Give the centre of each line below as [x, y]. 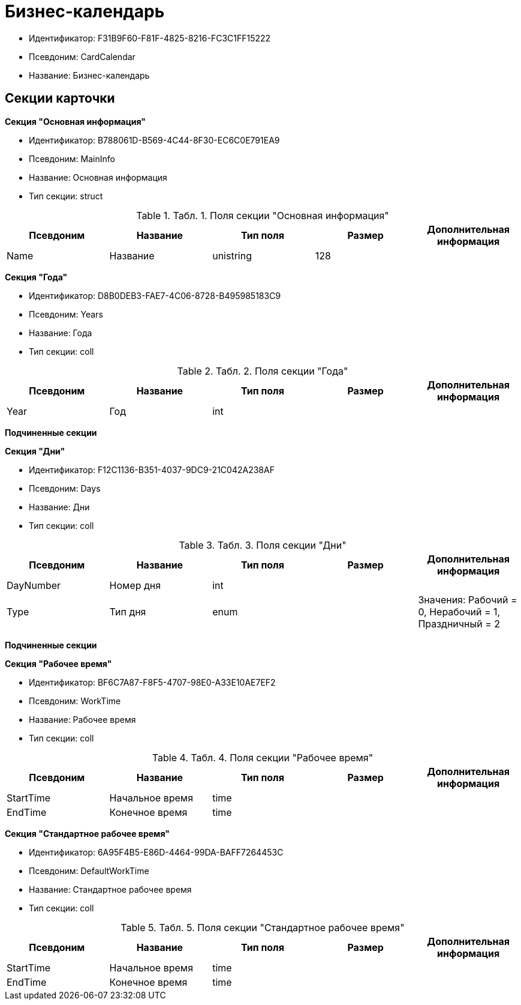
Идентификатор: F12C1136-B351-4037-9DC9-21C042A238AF [152, 469]
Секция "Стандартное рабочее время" [87, 833]
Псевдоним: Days [65, 488]
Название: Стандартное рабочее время [110, 889]
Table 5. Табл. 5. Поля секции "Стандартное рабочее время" [263, 927]
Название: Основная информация [98, 177]
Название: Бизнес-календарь [89, 75]
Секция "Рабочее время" [58, 663]
